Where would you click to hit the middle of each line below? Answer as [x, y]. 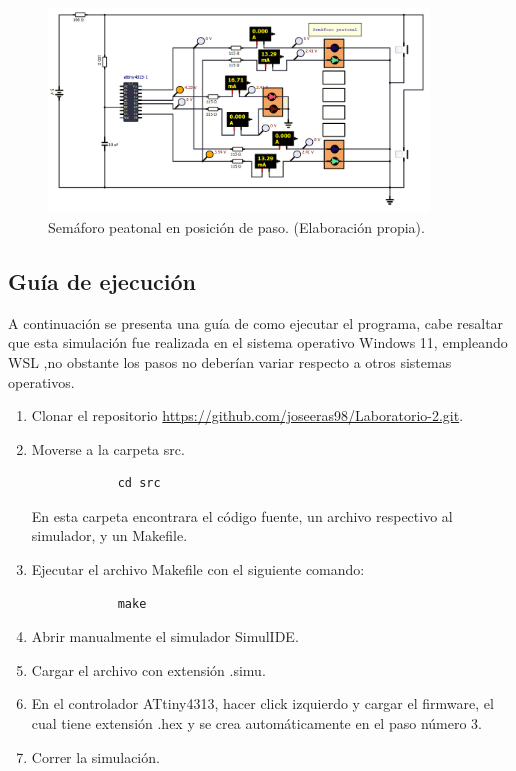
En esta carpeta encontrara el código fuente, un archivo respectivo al [242, 515]
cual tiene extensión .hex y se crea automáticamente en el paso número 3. [256, 723]
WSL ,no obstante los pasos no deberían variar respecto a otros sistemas [230, 361]
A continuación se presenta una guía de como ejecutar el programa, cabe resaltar [256, 322]
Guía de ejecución [102, 280]
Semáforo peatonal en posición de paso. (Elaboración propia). [236, 226]
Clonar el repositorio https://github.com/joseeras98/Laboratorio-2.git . [247, 415]
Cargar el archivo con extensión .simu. [148, 669]
